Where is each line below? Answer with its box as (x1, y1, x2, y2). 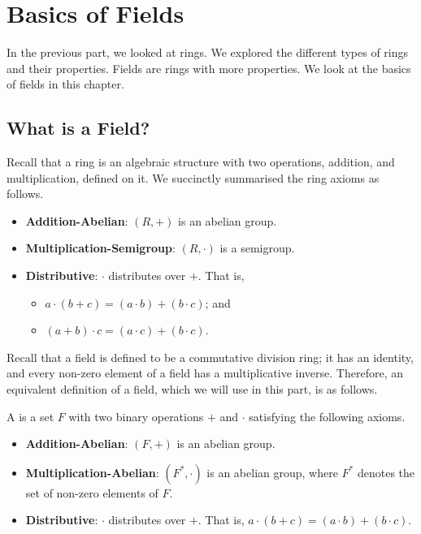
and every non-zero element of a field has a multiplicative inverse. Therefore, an (7, 364, 403, 381)
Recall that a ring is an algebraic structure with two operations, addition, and (7, 153, 395, 170)
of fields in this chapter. (7, 75, 124, 93)
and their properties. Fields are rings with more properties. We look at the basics (7, 59, 411, 76)
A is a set (7, 407, 54, 424)
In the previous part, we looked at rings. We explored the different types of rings (7, 44, 409, 61)
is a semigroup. (219, 239, 295, 256)
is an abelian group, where (206, 463, 338, 480)
